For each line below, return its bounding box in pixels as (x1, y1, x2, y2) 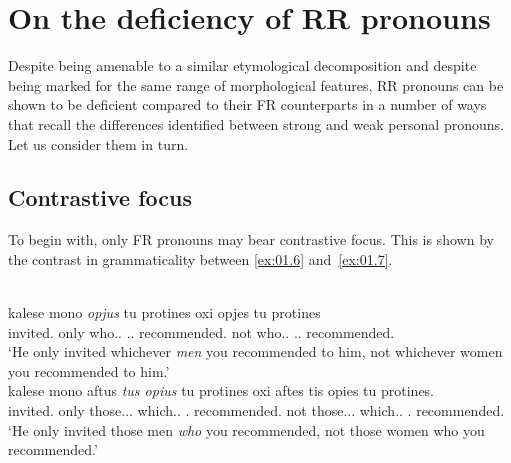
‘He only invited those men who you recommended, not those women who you (8, 419, 485, 440)
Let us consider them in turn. (8, 133, 189, 154)
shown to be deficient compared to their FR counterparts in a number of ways (8, 94, 487, 115)
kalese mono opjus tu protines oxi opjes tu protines (8, 302, 321, 323)
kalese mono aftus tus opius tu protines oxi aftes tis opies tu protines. (8, 380, 435, 401)
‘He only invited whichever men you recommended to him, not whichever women (8, 341, 503, 362)
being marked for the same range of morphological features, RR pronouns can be (8, 74, 504, 95)
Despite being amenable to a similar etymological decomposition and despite (8, 55, 477, 76)
